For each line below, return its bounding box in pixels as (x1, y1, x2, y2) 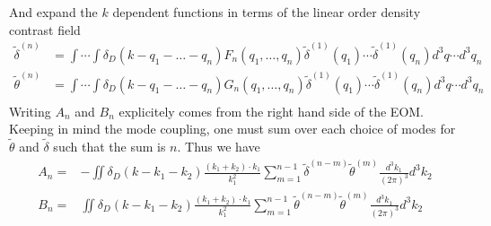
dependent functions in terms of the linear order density (112, 3, 421, 21)
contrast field (9, 20, 81, 39)
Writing (9, 101, 51, 120)
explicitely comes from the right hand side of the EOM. (118, 101, 424, 120)
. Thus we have (177, 137, 260, 155)
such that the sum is (53, 137, 166, 155)
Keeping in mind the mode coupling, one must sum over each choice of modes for (9, 119, 456, 138)
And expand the (9, 3, 98, 21)
